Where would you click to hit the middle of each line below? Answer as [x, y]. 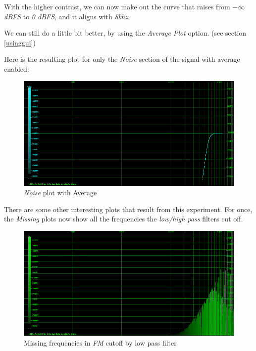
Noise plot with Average [60, 193]
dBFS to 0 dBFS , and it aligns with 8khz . [67, 16]
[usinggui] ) [20, 42]
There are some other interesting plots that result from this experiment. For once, [128, 209]
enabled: [17, 68]
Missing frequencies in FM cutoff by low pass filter [100, 342]
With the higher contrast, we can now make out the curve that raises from [117, 6]
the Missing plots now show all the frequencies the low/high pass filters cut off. [124, 219]
